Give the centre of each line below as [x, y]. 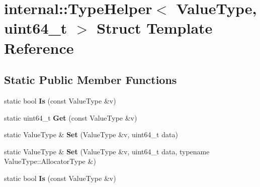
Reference [39, 48]
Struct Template [155, 28]
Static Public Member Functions [91, 80]
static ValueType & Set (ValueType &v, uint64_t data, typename [107, 151]
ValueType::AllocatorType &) [50, 161]
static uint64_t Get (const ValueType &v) [71, 117]
